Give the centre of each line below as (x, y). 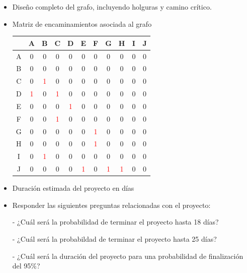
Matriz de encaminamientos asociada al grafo (82, 23)
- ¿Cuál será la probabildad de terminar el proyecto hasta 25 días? (114, 239)
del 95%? (26, 266)
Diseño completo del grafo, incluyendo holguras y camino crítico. (112, 7)
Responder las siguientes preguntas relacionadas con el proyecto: (111, 205)
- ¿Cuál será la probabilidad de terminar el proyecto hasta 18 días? (115, 222)
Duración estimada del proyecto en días (73, 188)
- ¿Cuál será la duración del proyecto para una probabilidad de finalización (128, 256)
